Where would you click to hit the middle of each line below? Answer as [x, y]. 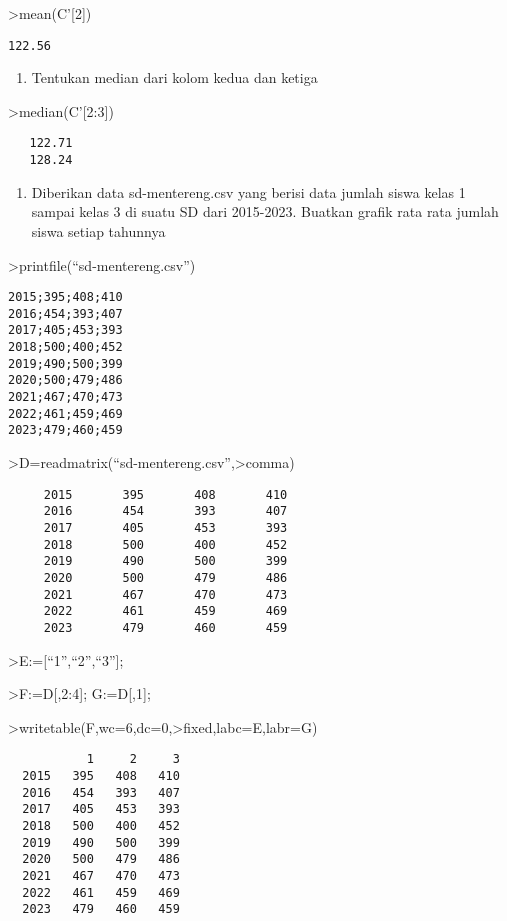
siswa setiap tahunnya [98, 230]
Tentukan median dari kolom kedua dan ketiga [174, 77]
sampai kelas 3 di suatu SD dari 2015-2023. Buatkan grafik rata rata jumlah [265, 211]
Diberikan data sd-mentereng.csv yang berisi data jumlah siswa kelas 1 [248, 191]
